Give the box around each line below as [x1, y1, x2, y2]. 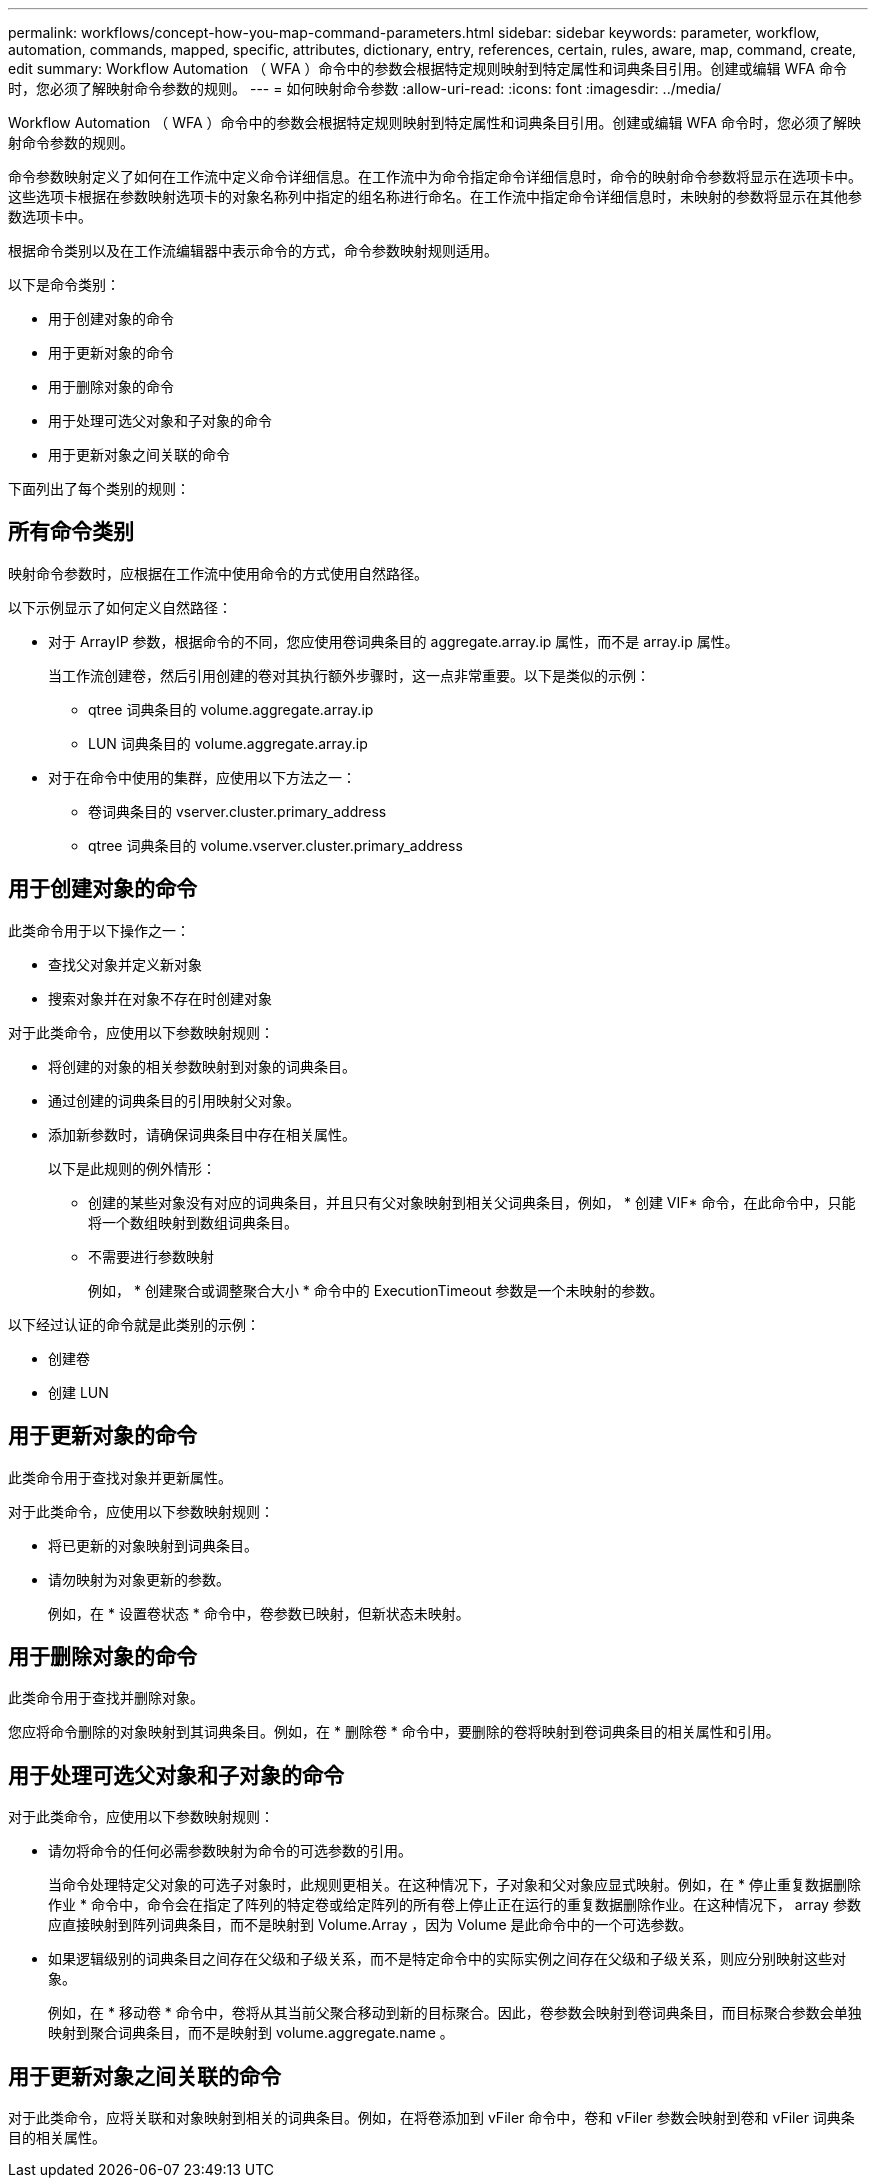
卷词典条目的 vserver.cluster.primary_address [88, 802, 387, 820]
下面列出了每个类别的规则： [8, 480, 190, 497]
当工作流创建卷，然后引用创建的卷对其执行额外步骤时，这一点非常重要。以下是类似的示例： [48, 666, 650, 684]
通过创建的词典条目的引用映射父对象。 [48, 1091, 300, 1109]
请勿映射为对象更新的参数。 [48, 1570, 230, 1588]
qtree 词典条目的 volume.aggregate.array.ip [88, 700, 374, 718]
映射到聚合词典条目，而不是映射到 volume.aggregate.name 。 [48, 2024, 454, 2042]
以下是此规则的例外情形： [48, 1159, 216, 1177]
